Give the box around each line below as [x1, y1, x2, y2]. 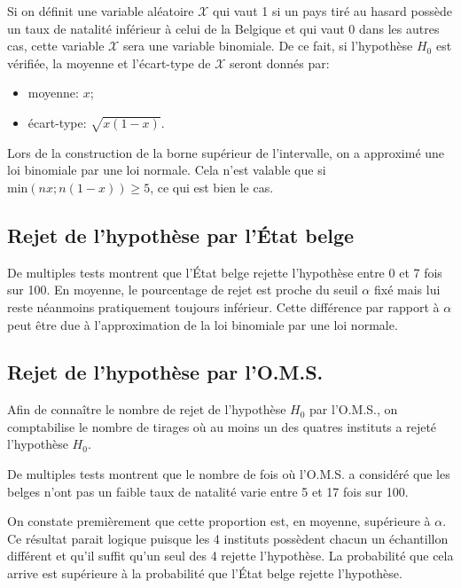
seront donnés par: [230, 53, 330, 72]
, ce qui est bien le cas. [150, 177, 274, 196]
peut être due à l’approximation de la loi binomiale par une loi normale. [7, 315, 398, 333]
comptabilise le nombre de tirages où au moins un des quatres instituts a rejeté [7, 417, 437, 435]
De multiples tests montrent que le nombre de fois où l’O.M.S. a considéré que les [7, 465, 450, 483]
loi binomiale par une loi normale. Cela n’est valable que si [7, 161, 326, 179]
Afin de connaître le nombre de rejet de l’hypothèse [7, 400, 286, 419]
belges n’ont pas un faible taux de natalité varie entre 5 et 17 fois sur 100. [7, 482, 409, 500]
